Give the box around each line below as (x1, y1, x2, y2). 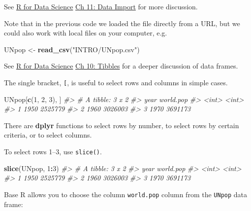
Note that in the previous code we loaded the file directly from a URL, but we (4, 18, 240, 28)
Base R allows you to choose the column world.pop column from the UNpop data (4, 189, 248, 199)
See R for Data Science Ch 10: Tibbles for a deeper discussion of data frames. (4, 61, 238, 71)
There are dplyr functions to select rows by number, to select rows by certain (4, 120, 239, 130)
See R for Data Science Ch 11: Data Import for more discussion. (4, 1, 198, 11)
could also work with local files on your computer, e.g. (4, 28, 167, 38)
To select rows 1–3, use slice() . (4, 146, 102, 156)
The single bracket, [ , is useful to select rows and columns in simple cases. (4, 77, 228, 87)
